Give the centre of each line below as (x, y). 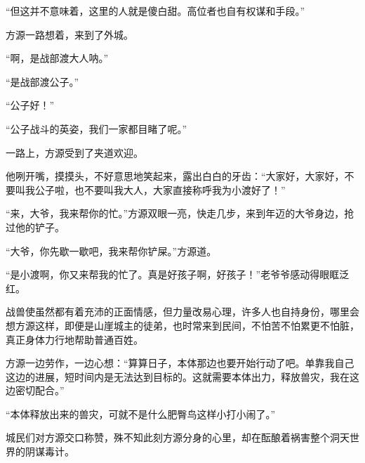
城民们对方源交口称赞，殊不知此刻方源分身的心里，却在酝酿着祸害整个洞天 (178, 437)
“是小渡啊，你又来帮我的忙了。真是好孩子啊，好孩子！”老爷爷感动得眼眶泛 (178, 274)
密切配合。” (40, 390)
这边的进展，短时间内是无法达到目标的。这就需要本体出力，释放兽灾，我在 (178, 376)
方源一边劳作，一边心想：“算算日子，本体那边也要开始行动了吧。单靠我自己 (180, 363)
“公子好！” (30, 105)
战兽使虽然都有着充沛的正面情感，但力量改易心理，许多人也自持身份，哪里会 (182, 312)
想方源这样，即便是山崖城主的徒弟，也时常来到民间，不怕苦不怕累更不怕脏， (182, 325)
